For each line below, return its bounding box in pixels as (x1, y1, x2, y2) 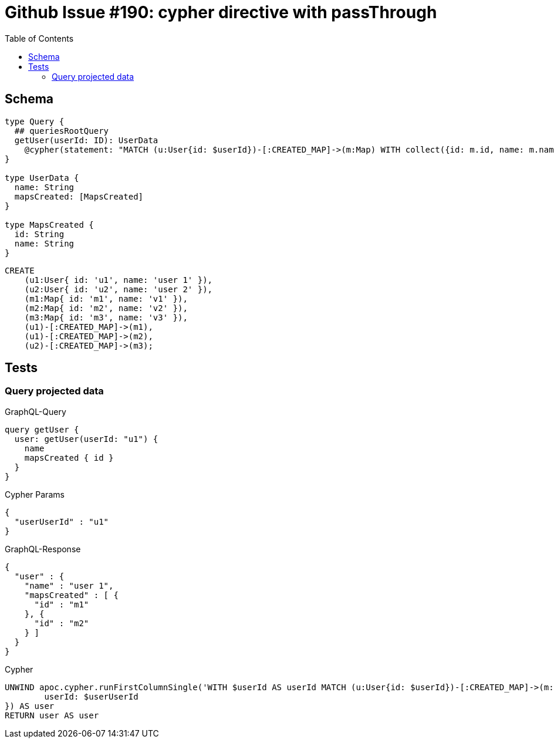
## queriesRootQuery (14, 126, 109, 136)
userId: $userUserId (44, 691, 138, 701)
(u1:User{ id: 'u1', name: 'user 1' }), (24, 275, 213, 285)
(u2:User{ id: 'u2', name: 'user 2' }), (24, 284, 213, 294)
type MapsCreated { (5, 219, 94, 229)
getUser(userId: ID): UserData (14, 135, 158, 145)
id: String (14, 229, 65, 239)
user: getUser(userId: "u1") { (14, 434, 158, 444)
